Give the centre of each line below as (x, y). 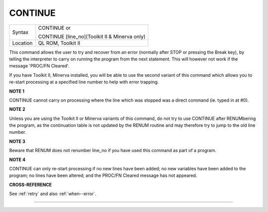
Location (22, 43)
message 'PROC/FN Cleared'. (39, 66)
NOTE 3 (17, 141)
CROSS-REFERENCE (31, 185)
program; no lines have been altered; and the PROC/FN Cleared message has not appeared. (103, 175)
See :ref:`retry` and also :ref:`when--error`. (53, 194)
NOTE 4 (17, 159)
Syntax (20, 32)
